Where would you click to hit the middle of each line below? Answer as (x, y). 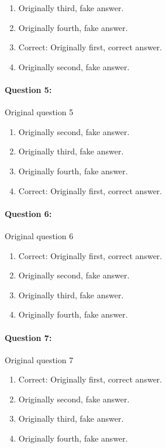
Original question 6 (39, 235)
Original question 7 (39, 359)
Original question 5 (39, 112)
